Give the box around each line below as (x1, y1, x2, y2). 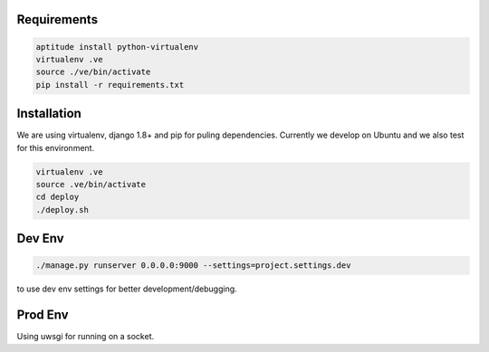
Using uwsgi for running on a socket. (16, 331, 155, 342)
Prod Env (16, 308, 69, 323)
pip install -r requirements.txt (35, 80, 185, 90)
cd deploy (35, 192, 80, 203)
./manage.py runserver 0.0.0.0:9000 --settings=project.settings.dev (35, 261, 351, 271)
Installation (16, 106, 81, 121)
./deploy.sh (35, 205, 90, 214)
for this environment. (16, 142, 95, 153)
